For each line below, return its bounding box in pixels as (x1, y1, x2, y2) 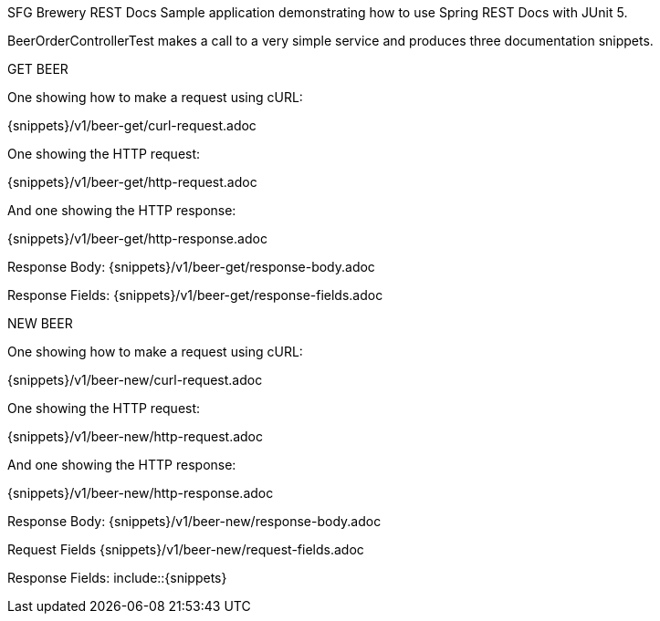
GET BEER (7, 61, 68, 77)
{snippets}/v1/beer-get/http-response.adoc (7, 231, 267, 246)
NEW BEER (7, 316, 73, 331)
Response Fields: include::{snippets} (7, 570, 227, 585)
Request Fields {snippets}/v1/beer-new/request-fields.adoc (7, 542, 364, 557)
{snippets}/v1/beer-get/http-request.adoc (7, 174, 257, 190)
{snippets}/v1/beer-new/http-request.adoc (7, 429, 264, 444)
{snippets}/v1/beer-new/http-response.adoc (7, 485, 274, 501)
